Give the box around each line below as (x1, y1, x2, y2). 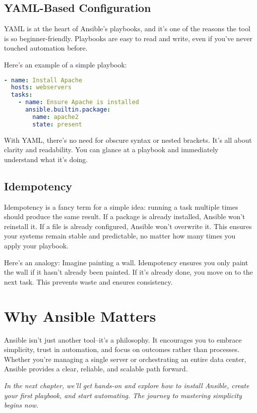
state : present (32, 120, 82, 128)
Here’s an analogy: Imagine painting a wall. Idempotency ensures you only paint (4, 257, 248, 267)
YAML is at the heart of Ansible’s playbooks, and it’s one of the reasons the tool (4, 23, 251, 34)
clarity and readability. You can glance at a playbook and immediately (4, 144, 219, 155)
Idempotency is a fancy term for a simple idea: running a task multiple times (4, 201, 238, 212)
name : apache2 (32, 113, 79, 120)
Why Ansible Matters (4, 305, 156, 326)
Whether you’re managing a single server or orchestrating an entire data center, (4, 354, 247, 364)
